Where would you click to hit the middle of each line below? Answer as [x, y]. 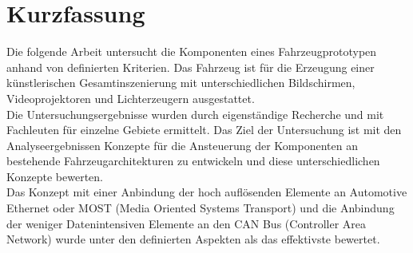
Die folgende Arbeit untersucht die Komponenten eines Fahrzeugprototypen [192, 51]
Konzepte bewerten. [55, 176]
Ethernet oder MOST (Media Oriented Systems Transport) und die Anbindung [201, 208]
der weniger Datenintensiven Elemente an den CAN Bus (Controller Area [187, 223]
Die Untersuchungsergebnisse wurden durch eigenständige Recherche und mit [195, 114]
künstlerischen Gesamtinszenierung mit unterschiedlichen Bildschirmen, [181, 83]
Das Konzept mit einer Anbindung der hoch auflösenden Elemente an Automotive [207, 192]
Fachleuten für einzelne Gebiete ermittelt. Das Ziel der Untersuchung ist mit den [204, 130]
